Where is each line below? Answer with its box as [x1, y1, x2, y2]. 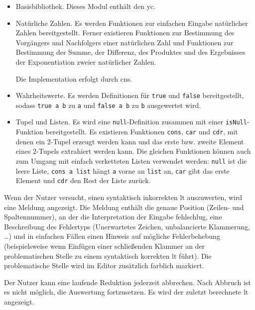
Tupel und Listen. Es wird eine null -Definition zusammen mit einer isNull [15, 116, 247, 127]
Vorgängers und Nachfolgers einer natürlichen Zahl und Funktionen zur [15, 37, 234, 47]
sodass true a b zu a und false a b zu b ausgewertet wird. [15, 100, 201, 110]
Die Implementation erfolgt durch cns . [15, 73, 132, 84]
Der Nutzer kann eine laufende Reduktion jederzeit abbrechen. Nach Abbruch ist [4, 277, 251, 287]
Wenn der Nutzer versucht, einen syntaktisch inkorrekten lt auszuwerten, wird [4, 192, 243, 202]
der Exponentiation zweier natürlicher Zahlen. [15, 56, 156, 67]
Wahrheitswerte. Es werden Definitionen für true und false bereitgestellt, [15, 90, 244, 101]
